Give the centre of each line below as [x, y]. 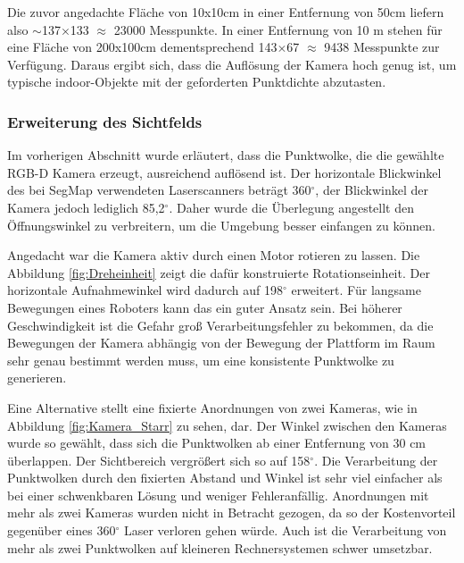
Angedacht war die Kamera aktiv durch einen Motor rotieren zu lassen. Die [214, 255]
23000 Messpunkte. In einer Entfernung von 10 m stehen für [278, 29]
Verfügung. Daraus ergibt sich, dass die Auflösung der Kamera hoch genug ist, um [232, 64]
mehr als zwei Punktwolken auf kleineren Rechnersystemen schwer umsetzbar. [220, 547]
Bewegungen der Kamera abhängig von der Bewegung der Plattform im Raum [221, 343]
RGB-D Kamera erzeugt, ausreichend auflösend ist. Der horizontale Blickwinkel [224, 172]
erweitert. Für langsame [356, 290]
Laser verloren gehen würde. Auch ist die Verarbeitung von [285, 530]
